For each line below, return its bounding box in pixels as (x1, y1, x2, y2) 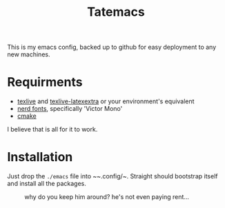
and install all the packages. (7, 180, 86, 188)
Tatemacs (87, 4, 145, 20)
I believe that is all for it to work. (7, 125, 98, 134)
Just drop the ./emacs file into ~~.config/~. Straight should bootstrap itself (7, 172, 218, 180)
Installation (7, 149, 73, 165)
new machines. (7, 50, 50, 59)
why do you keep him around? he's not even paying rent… (24, 193, 190, 201)
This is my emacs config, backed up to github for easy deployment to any (7, 43, 217, 52)
